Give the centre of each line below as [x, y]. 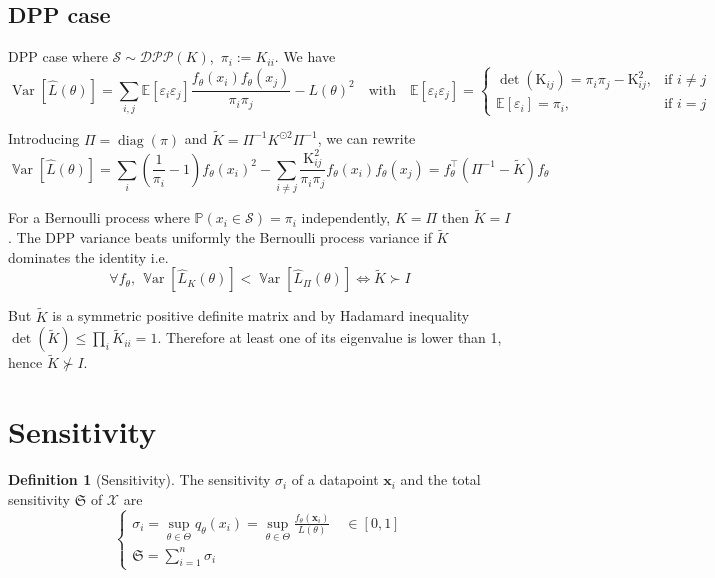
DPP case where [58, 56]
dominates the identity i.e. [88, 256]
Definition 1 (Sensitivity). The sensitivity [139, 479]
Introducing [44, 138]
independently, [346, 217]
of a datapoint [335, 479]
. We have [305, 56]
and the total [440, 479]
